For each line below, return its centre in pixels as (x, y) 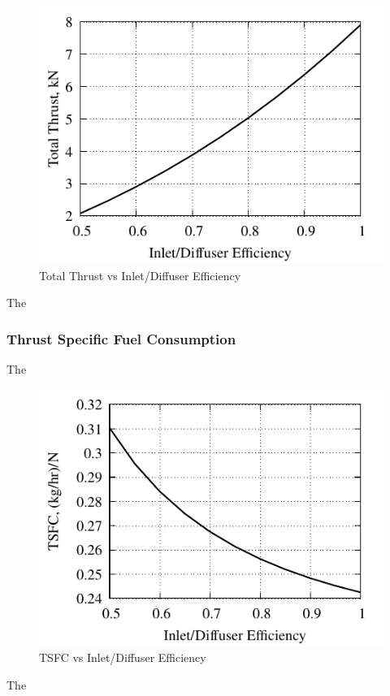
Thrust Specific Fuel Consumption (121, 338)
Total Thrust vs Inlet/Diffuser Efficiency (140, 275)
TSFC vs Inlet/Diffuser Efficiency (123, 657)
